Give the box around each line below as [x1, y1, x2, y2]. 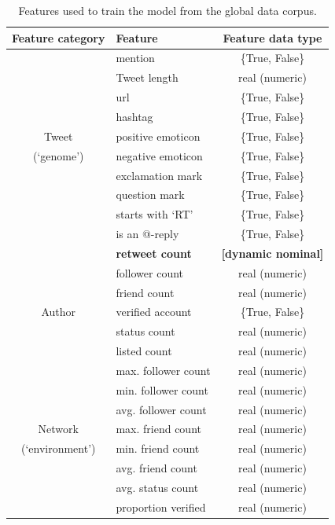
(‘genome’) [32, 147, 84, 163]
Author [41, 303, 76, 320]
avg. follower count [116, 401, 207, 417]
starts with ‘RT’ [116, 206, 193, 222]
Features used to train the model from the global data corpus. [18, 2, 317, 18]
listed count [116, 343, 172, 359]
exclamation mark [116, 167, 203, 183]
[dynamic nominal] [221, 244, 324, 261]
